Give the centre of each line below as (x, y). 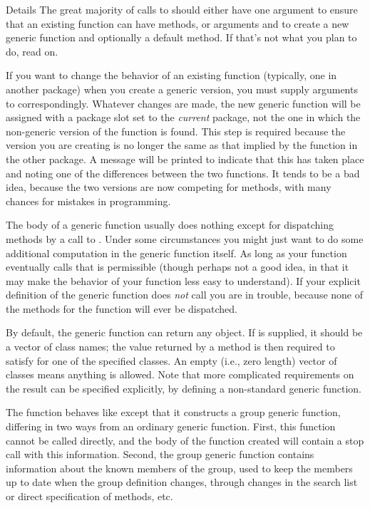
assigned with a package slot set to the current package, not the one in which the (183, 117)
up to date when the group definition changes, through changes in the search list (182, 482)
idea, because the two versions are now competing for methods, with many (169, 187)
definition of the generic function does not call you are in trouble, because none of (185, 295)
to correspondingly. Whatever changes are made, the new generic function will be (183, 103)
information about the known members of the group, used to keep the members (179, 468)
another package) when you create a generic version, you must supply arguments (182, 89)
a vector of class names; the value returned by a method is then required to (170, 347)
